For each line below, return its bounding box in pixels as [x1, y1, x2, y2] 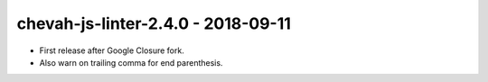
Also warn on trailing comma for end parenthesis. [39, 57, 223, 68]
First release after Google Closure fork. [39, 45, 184, 56]
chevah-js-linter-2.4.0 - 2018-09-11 [16, 14, 291, 33]
